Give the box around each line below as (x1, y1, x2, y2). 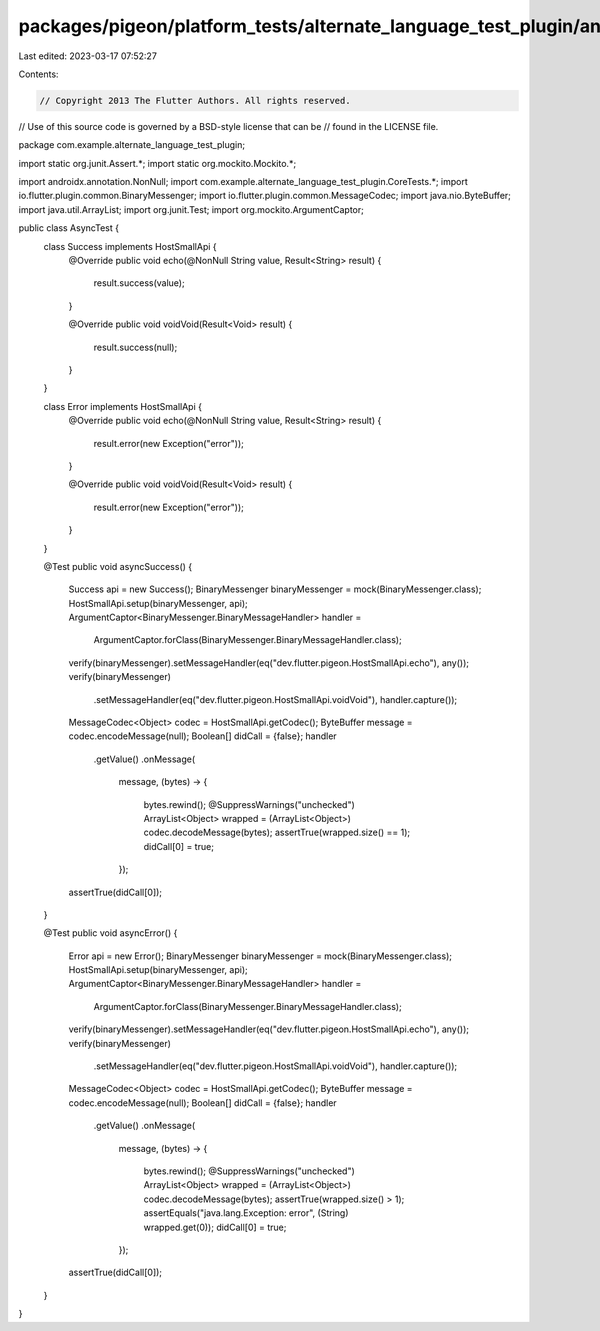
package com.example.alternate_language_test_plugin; (18, 139, 245, 151)
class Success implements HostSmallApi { (43, 240, 217, 252)
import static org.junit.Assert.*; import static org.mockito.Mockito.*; (18, 157, 297, 169)
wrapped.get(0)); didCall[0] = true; (143, 1221, 287, 1233)
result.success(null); (93, 341, 178, 353)
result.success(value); (93, 277, 185, 289)
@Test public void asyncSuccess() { (43, 560, 193, 572)
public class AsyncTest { (18, 222, 120, 234)
